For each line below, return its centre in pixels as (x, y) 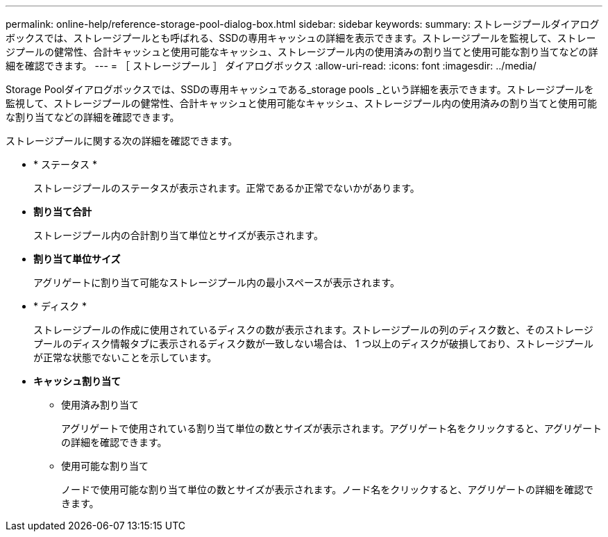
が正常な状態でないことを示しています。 (125, 357)
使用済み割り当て (100, 405)
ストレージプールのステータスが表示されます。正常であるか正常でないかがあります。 (227, 188)
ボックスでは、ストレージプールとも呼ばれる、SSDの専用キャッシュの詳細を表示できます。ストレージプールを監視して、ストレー (301, 38)
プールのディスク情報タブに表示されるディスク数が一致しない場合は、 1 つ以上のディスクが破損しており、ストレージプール (313, 344)
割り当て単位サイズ (77, 259)
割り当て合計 (62, 212)
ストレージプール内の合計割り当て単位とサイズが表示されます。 (178, 235)
